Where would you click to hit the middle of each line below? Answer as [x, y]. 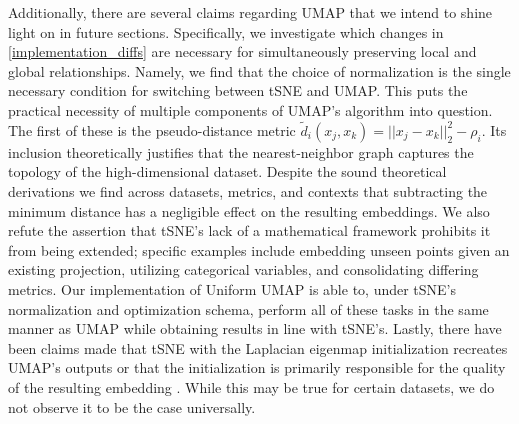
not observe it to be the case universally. [132, 406]
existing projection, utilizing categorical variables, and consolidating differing [243, 269]
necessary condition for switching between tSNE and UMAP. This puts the [238, 90]
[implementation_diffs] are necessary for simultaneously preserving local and [242, 51]
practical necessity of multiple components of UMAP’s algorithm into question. [250, 109]
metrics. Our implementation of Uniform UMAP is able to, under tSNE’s [232, 288]
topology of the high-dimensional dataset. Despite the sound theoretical [227, 171]
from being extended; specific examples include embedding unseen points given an [259, 249]
